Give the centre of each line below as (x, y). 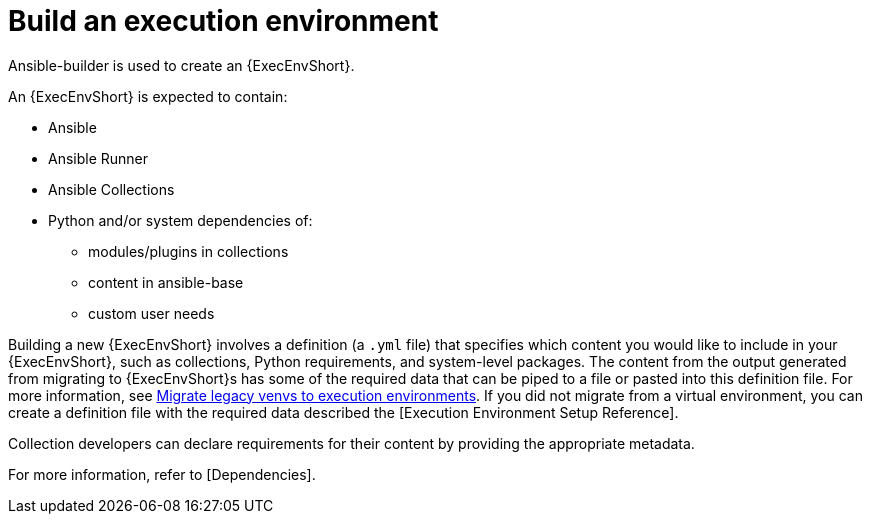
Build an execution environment (223, 21)
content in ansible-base (166, 282)
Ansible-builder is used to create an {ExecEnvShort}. (181, 65)
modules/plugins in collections (188, 251)
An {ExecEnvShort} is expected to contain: (148, 96)
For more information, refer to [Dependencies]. (162, 474)
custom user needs (151, 313)
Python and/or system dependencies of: (180, 220)
